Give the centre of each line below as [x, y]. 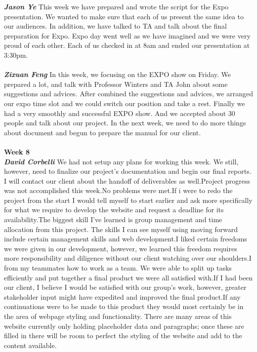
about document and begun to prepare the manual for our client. [103, 132]
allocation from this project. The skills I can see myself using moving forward [121, 229]
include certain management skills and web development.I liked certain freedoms [126, 239]
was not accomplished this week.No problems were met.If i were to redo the [118, 190]
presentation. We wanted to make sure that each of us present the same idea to [124, 16]
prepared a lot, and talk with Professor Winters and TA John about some [116, 84]
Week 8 [17, 151]
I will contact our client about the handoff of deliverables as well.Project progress [127, 180]
